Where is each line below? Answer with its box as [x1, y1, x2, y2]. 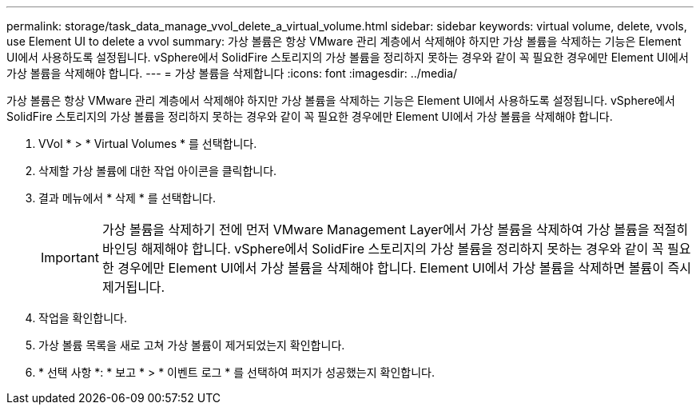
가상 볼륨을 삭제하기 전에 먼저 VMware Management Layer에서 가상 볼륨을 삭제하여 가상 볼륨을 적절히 [101, 221, 689, 237]
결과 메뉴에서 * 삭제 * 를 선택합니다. [38, 191, 217, 205]
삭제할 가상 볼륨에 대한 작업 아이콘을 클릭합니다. [38, 164, 277, 178]
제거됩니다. [101, 279, 165, 295]
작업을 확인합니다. [38, 311, 128, 325]
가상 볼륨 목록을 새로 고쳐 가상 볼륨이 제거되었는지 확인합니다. [38, 338, 345, 352]
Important [41, 249, 99, 265]
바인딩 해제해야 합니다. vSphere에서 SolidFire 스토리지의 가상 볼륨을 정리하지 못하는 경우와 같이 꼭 [101, 241, 664, 257]
